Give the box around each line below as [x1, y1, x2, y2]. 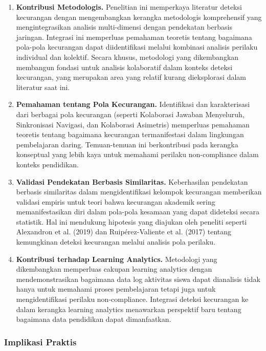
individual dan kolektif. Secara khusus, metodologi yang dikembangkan [16, 51, 239, 62]
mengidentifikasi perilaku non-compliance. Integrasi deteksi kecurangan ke [16, 294, 249, 304]
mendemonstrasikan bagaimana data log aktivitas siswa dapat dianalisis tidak [16, 273, 260, 284]
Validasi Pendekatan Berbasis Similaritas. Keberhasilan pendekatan [16, 176, 248, 187]
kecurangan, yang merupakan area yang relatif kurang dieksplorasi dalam [16, 72, 247, 82]
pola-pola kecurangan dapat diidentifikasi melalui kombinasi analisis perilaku [16, 41, 258, 52]
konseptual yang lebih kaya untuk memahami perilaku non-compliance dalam [16, 149, 259, 160]
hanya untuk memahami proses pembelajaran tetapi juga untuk [16, 283, 216, 294]
